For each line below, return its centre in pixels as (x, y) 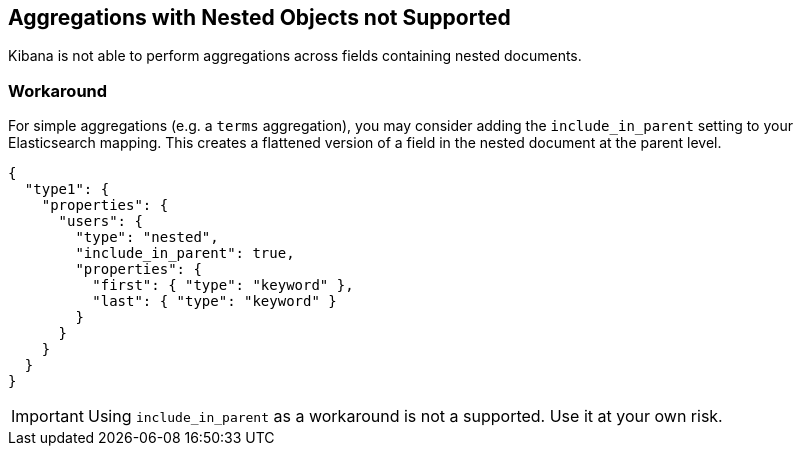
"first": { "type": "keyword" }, (223, 285)
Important (47, 416)
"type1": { (67, 189)
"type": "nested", (147, 237)
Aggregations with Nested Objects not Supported (259, 17)
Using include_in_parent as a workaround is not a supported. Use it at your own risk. (405, 416)
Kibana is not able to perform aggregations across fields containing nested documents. (295, 56)
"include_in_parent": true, (185, 253)
